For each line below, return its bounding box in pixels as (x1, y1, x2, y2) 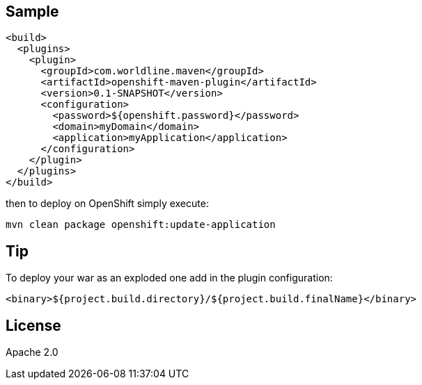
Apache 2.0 (6, 346, 58, 359)
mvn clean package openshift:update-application (6, 219, 276, 231)
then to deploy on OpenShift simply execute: (6, 197, 209, 210)
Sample (6, 3, 59, 20)
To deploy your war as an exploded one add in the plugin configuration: (6, 272, 333, 284)
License (6, 316, 61, 334)
